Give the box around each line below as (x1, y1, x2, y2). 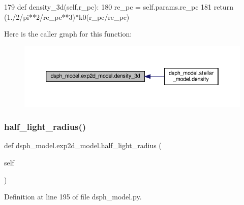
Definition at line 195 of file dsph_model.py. (4, 191, 142, 202)
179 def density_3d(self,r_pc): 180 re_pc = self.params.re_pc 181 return (4, 2, 233, 12)
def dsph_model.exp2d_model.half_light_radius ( (4, 140, 162, 151)
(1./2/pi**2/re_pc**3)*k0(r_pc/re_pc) (4, 11, 130, 22)
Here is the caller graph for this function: (4, 28, 132, 39)
